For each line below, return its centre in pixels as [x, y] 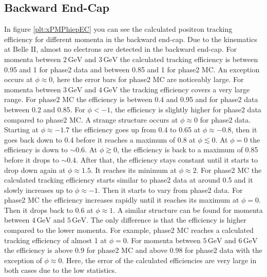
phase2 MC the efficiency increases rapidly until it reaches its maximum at [122, 200]
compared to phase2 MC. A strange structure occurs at [91, 119]
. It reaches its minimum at [133, 170]
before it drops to [32, 159]
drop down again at [35, 170]
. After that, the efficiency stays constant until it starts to [167, 159]
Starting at [21, 130]
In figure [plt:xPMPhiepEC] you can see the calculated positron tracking [118, 29]
